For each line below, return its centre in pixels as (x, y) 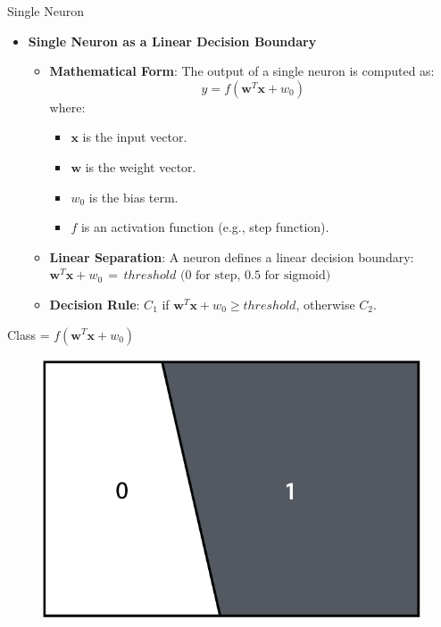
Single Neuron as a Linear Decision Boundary (172, 41)
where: (67, 107)
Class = (29, 334)
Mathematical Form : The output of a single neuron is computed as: (242, 71)
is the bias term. (133, 197)
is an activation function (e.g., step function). (205, 227)
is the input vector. (135, 137)
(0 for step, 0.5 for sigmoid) (255, 276)
